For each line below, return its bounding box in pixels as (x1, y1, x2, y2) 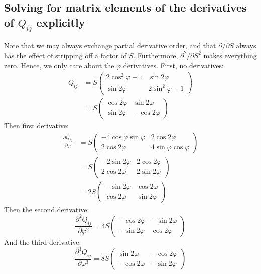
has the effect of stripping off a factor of (4, 50, 127, 60)
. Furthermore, (133, 50, 178, 60)
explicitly (36, 14, 85, 30)
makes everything (203, 50, 257, 60)
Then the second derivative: (4, 204, 89, 214)
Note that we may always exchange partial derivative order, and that (4, 40, 216, 51)
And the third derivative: (4, 236, 81, 247)
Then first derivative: (4, 120, 69, 130)
